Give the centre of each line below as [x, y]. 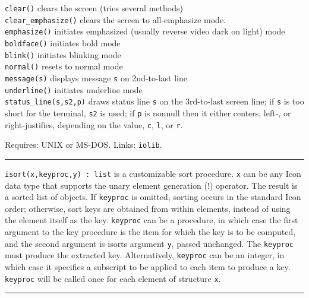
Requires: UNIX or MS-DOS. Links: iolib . [83, 145]
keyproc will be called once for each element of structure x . [113, 278]
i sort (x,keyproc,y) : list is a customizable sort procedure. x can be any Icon [153, 173]
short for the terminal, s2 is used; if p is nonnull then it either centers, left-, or [148, 112]
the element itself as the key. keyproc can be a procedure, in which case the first [152, 220]
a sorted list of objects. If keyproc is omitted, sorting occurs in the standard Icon [153, 197]
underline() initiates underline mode [74, 89]
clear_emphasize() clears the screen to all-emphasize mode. [116, 19]
